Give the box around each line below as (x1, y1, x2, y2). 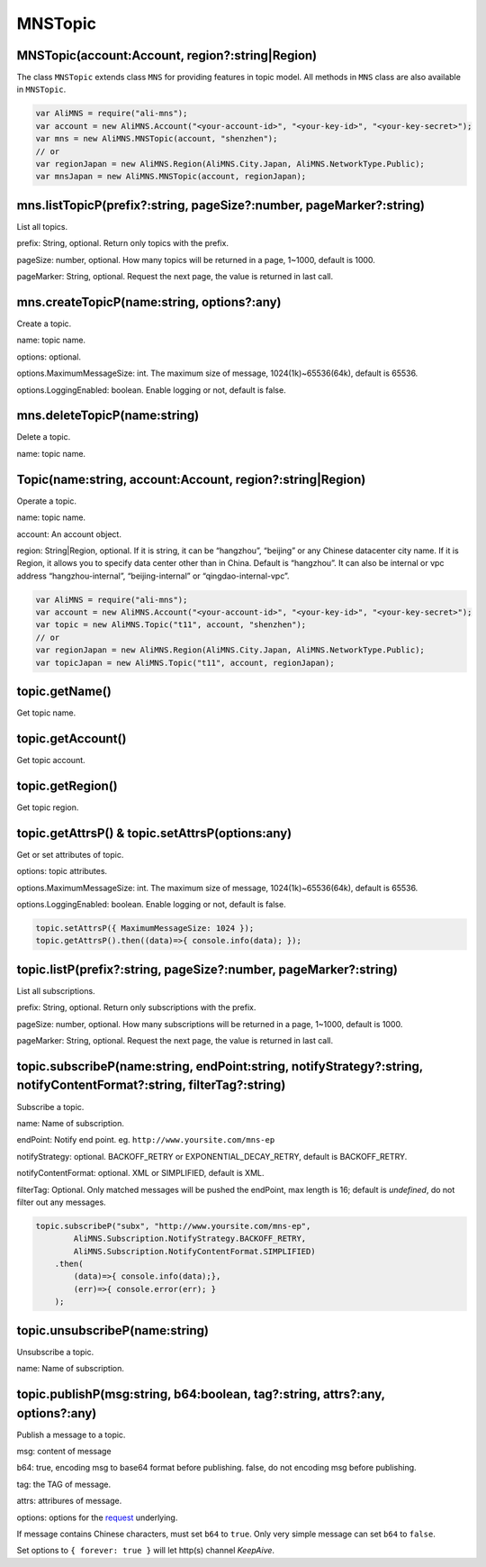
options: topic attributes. (16, 866, 108, 877)
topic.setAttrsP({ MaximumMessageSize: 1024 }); (35, 924, 255, 933)
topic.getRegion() (16, 778, 118, 793)
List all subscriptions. (16, 985, 95, 996)
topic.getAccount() (16, 731, 127, 746)
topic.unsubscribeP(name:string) (16, 1323, 209, 1338)
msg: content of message (16, 1446, 112, 1457)
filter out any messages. (16, 1197, 107, 1207)
